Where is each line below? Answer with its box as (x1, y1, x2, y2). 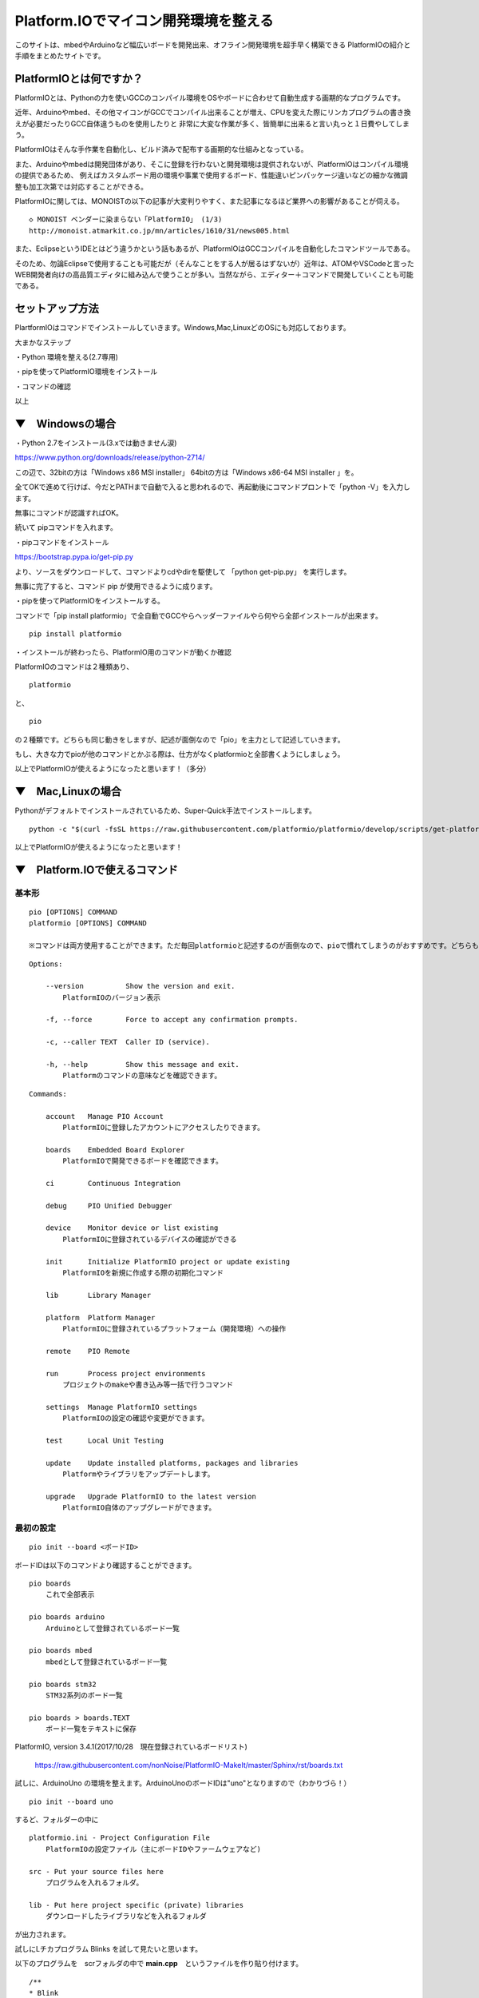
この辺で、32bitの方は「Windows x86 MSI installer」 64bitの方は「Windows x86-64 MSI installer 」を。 (14, 468, 358, 477)
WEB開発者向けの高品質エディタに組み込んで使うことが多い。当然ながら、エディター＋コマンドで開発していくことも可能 (14, 269, 414, 279)
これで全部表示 (45, 1590, 95, 1599)
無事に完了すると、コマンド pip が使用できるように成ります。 (14, 581, 217, 591)
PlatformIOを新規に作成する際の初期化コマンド (62, 1268, 224, 1278)
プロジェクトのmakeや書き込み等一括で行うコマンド (62, 1379, 234, 1389)
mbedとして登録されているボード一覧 (45, 1657, 168, 1666)
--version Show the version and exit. (45, 981, 236, 991)
